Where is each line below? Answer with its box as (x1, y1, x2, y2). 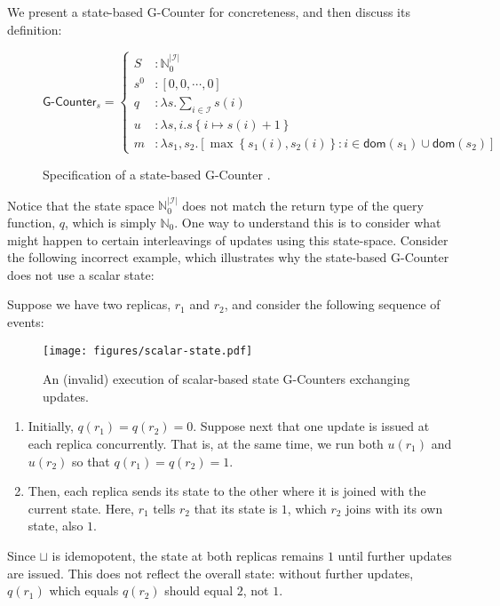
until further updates (337, 546, 452, 564)
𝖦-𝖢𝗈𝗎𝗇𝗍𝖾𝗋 (43, 95, 97, 108)
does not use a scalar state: (7, 265, 155, 283)
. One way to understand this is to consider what (174, 212, 441, 231)
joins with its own (345, 498, 443, 517)
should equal (164, 581, 234, 600)
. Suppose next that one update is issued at (193, 417, 430, 435)
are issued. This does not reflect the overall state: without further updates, (7, 563, 414, 582)
